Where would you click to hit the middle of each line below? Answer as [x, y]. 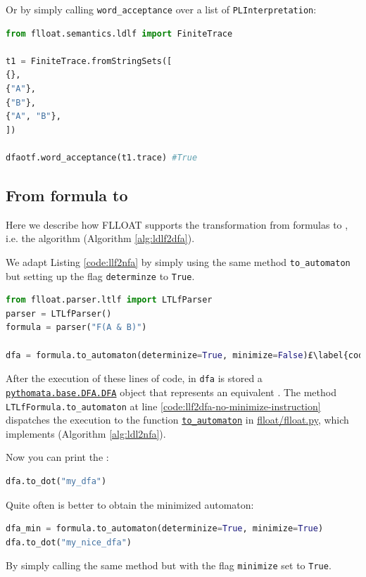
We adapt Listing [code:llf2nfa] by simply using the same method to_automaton [178, 261]
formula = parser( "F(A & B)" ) [76, 328]
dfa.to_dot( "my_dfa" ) [56, 482]
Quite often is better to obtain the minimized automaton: [130, 504]
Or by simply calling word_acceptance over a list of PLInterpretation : [161, 9]
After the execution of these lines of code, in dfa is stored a [134, 378]
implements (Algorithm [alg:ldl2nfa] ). [86, 433]
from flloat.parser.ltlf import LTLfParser [109, 300]
